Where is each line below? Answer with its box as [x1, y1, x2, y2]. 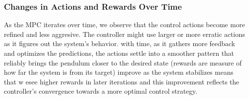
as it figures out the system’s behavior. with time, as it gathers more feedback [4, 38, 235, 49]
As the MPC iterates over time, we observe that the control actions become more [4, 19, 245, 30]
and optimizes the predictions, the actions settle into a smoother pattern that [4, 48, 234, 58]
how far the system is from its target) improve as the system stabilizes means [4, 67, 233, 77]
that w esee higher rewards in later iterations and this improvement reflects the [4, 76, 239, 86]
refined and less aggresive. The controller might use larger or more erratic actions [4, 29, 245, 39]
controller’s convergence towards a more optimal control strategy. [4, 86, 198, 96]
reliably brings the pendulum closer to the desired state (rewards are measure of [4, 57, 242, 67]
